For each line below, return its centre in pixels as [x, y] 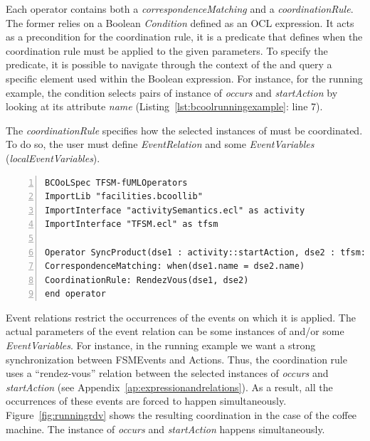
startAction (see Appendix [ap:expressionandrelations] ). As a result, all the [169, 387]
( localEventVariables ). [53, 158]
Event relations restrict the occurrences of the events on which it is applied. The [181, 317]
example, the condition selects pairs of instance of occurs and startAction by [172, 92]
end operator [75, 294]
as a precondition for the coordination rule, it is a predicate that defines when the [184, 37]
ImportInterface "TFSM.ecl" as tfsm [132, 224]
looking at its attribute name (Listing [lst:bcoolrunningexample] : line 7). [164, 106]
